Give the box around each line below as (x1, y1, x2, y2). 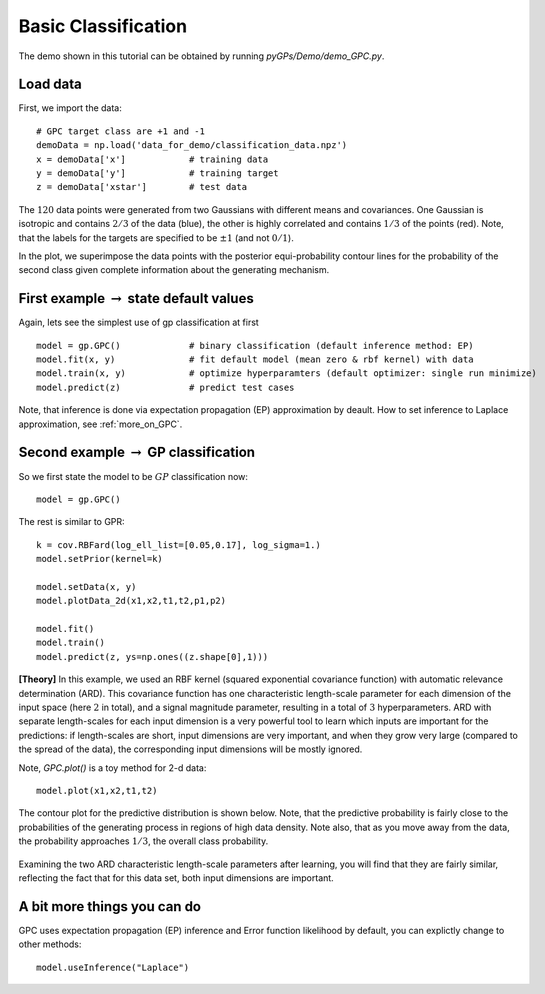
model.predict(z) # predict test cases (36, 381, 295, 393)
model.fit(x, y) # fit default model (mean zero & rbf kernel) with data (36, 354, 474, 365)
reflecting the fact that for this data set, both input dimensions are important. (18, 871, 334, 884)
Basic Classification (18, 15, 188, 37)
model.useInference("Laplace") (36, 961, 190, 973)
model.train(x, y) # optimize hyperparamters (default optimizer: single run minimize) (36, 368, 537, 379)
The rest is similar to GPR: (18, 516, 125, 528)
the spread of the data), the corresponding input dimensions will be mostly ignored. (18, 743, 363, 755)
